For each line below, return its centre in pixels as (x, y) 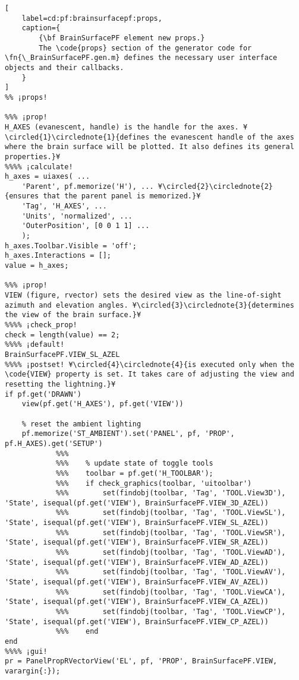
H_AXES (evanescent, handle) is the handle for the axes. (122, 127)
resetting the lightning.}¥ (60, 384)
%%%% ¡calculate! (39, 167)
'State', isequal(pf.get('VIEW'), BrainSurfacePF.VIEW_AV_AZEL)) (137, 582)
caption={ (41, 28)
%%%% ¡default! (35, 345)
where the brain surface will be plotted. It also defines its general (149, 147)
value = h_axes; (37, 266)
